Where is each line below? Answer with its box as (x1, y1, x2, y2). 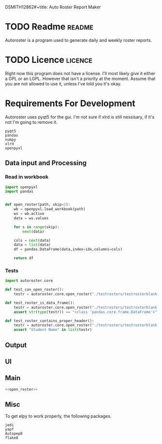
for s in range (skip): (14, 224, 60, 230)
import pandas (5, 189, 34, 194)
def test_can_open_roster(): (5, 287, 64, 292)
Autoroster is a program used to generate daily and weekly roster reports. (5, 37, 152, 43)
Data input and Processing (5, 159, 87, 167)
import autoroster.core (5, 278, 53, 283)
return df (14, 256, 34, 261)
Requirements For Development (5, 98, 136, 109)
